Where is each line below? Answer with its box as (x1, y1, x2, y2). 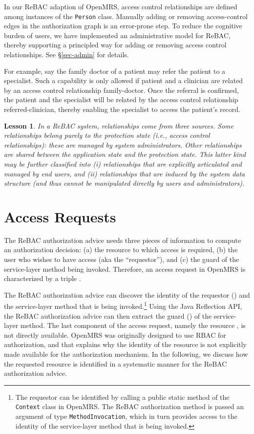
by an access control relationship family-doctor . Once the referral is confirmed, (4, 85, 239, 95)
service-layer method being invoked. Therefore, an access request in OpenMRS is (4, 263, 246, 274)
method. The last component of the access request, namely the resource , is (20, 320, 246, 330)
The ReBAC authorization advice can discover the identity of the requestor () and (4, 289, 250, 300)
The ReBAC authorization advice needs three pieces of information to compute (4, 235, 241, 245)
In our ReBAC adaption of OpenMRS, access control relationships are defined (4, 1, 237, 11)
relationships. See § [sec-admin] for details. (4, 49, 129, 60)
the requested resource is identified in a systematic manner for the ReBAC (4, 358, 227, 369)
